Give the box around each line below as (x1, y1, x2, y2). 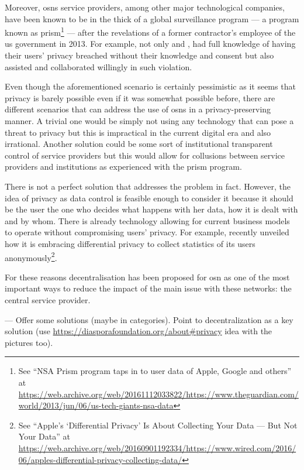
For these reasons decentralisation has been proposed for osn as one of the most (5, 270, 290, 283)
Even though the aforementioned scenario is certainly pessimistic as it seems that (5, 80, 296, 92)
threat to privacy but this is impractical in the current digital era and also (5, 126, 271, 138)
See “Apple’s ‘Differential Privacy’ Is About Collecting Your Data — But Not (18, 418, 298, 431)
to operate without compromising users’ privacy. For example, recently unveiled (5, 226, 289, 238)
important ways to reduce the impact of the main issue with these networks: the (5, 282, 292, 294)
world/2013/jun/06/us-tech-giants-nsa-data (18, 399, 174, 411)
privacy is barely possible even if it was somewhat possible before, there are (5, 91, 275, 104)
